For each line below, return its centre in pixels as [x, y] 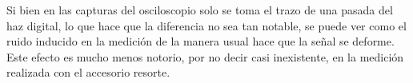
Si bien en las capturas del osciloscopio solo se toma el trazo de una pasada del [200, 10]
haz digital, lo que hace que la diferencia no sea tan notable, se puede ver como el [206, 25]
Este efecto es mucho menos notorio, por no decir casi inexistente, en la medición [205, 56]
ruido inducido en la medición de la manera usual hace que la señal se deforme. [200, 41]
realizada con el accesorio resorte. [88, 72]
